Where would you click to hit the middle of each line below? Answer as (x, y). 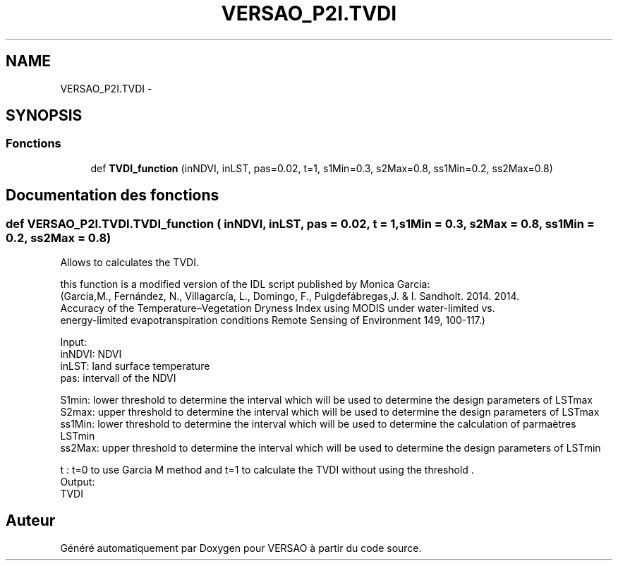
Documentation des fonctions (113, 195)
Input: (73, 342)
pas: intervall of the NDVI (118, 378)
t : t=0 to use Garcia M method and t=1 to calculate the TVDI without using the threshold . (267, 470)
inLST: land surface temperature (135, 366)
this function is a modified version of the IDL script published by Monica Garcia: (245, 284)
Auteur (31, 521)
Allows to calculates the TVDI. (129, 263)
